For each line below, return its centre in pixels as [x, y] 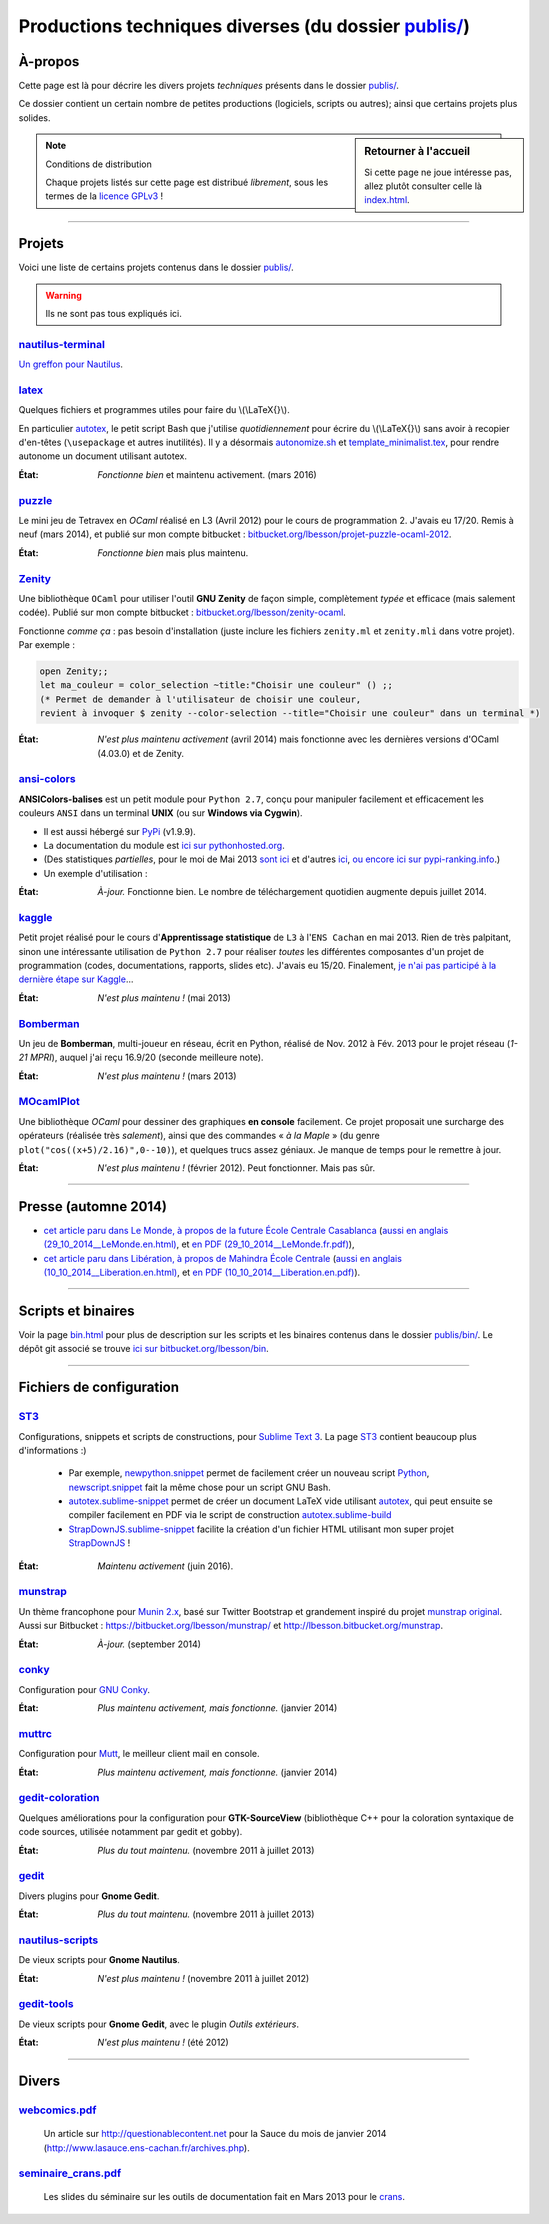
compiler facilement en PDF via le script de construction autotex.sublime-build [230, 1515]
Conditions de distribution [98, 164]
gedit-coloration [59, 1798]
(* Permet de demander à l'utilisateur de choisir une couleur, [200, 699]
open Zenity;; [74, 671]
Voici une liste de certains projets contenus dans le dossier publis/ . [156, 267]
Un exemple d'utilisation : [95, 873]
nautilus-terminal [61, 344]
